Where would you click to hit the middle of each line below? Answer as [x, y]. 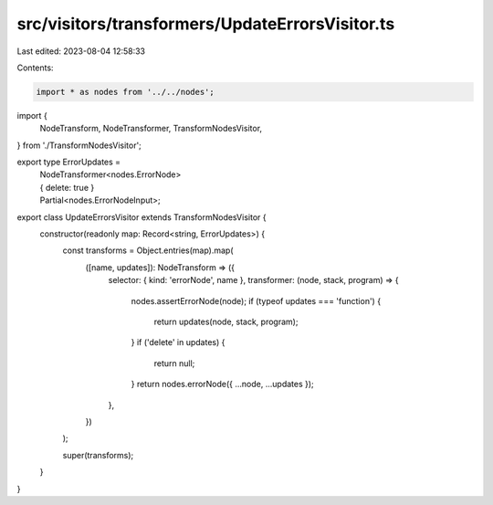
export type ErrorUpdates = [69, 162]
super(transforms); [98, 455]
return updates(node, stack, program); [226, 321]
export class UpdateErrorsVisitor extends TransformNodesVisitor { [142, 217]
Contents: [35, 68]
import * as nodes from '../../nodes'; [125, 92]
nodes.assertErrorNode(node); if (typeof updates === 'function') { [256, 300]
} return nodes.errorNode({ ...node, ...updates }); [222, 384]
